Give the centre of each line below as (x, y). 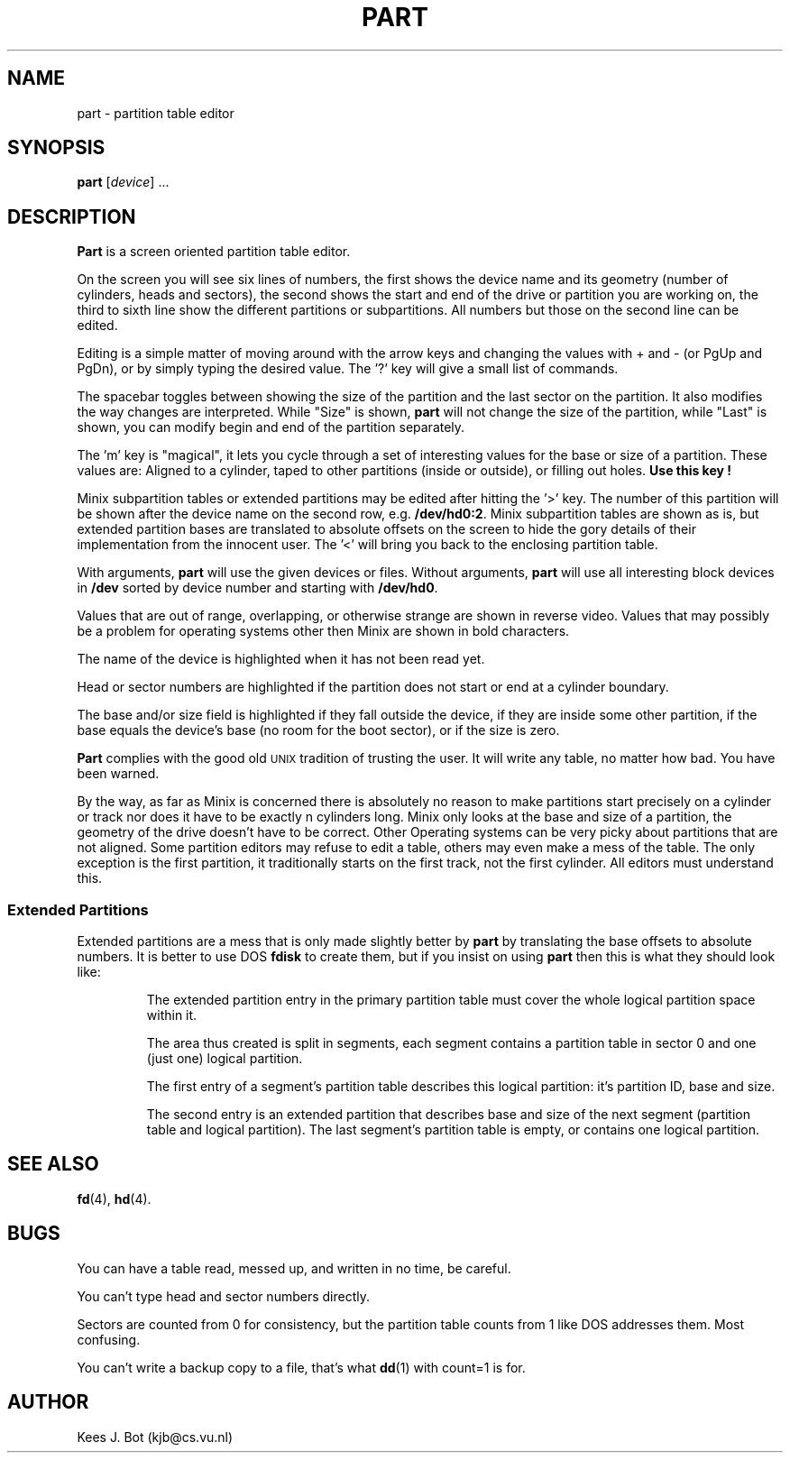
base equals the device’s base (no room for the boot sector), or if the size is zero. (318, 730)
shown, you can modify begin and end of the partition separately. (271, 427)
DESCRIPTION (72, 216)
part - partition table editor (156, 113)
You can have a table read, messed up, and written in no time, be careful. (294, 1268)
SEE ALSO (53, 1164)
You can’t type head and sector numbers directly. (224, 1296)
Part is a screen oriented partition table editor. (214, 252)
